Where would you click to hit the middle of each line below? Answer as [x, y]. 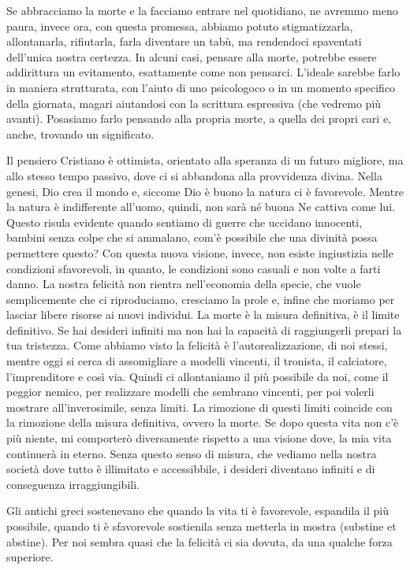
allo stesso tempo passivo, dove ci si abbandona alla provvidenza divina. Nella [194, 175]
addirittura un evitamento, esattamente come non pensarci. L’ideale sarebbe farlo [203, 72]
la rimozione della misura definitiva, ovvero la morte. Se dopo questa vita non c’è [203, 422]
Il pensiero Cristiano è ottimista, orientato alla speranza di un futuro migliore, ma [205, 160]
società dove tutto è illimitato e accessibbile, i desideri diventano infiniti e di [191, 469]
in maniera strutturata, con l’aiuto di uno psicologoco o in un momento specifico [201, 87]
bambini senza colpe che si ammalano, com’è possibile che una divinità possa [192, 237]
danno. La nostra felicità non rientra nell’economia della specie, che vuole [184, 284]
